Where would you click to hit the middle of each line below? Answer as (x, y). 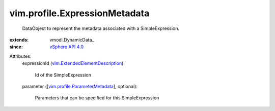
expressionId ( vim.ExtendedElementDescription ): (73, 63)
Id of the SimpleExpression (63, 75)
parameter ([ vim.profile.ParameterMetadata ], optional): (80, 86)
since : (16, 47)
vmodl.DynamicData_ (72, 40)
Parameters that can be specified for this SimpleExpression (97, 98)
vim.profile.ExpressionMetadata (79, 13)
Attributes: (20, 56)
